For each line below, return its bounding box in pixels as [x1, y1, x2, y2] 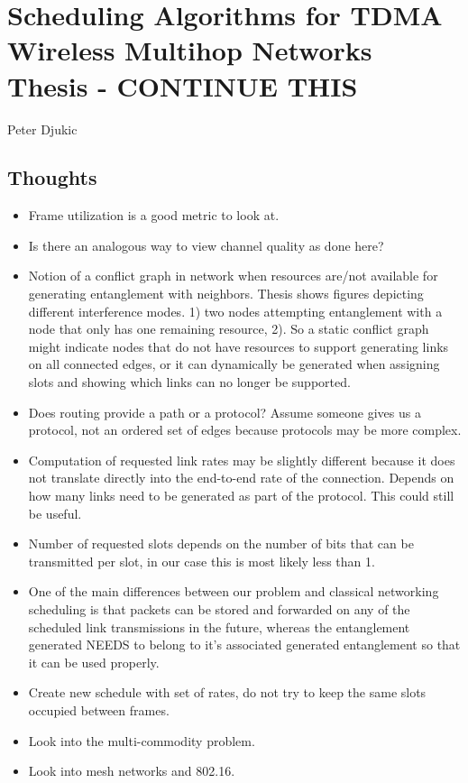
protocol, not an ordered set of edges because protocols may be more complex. [28, 420, 462, 439]
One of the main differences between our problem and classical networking [28, 582, 439, 601]
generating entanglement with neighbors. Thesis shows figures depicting [28, 284, 424, 303]
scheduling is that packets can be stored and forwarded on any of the [28, 599, 410, 618]
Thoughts [7, 163, 97, 191]
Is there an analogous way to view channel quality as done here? [28, 235, 384, 254]
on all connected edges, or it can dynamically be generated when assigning [28, 355, 440, 373]
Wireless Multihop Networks [7, 32, 372, 69]
